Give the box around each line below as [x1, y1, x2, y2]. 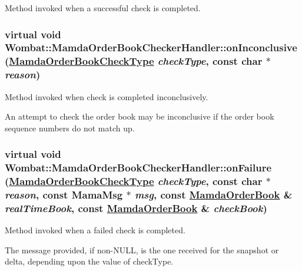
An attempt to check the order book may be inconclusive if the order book [5, 110, 274, 123]
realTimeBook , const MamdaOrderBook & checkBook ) [5, 200, 267, 215]
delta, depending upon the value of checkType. [5, 255, 174, 267]
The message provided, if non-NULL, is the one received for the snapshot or [5, 243, 279, 256]
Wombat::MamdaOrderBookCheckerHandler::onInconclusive [5, 40, 297, 55]
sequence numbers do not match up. [5, 121, 135, 134]
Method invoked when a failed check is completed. [5, 224, 185, 236]
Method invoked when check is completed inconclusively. [5, 90, 208, 103]
